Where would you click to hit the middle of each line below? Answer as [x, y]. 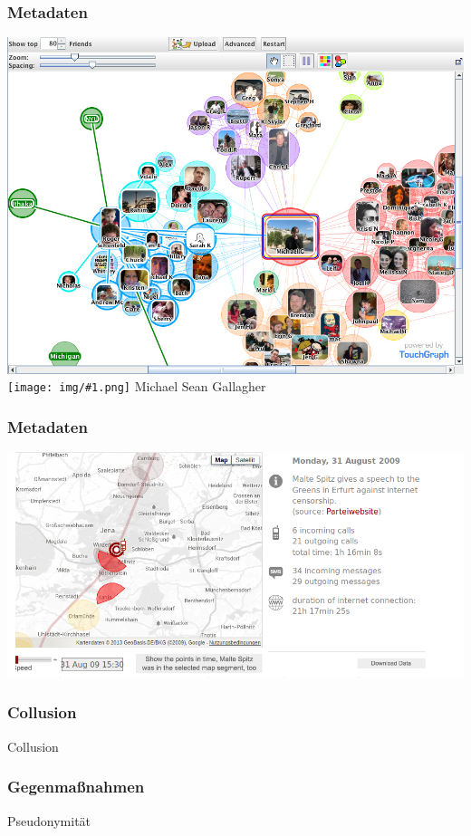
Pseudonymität [49, 820]
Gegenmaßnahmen [76, 787]
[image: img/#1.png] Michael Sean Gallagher [137, 386]
